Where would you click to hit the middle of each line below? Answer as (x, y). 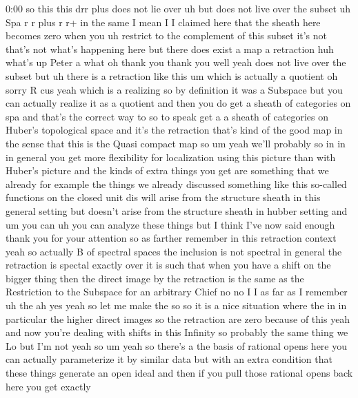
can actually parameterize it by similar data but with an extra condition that (169, 359)
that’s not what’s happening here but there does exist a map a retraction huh (170, 49)
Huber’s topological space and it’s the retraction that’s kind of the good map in (174, 130)
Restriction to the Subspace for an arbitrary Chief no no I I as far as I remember (177, 292)
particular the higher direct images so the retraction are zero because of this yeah (178, 318)
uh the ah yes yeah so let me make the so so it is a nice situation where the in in (176, 305)
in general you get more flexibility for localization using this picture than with (171, 157)
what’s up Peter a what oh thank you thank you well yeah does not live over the (176, 62)
